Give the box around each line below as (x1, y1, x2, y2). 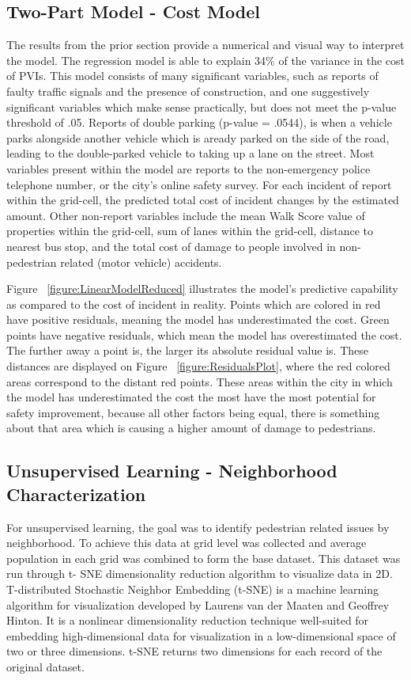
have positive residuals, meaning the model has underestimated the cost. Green (6, 311, 390, 328)
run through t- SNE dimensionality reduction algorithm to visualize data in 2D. (6, 565, 393, 582)
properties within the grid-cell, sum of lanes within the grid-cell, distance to (6, 222, 374, 239)
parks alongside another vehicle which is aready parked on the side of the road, (6, 129, 390, 146)
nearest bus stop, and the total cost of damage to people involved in (6, 237, 336, 254)
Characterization (6, 481, 146, 506)
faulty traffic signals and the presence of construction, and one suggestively (6, 82, 370, 99)
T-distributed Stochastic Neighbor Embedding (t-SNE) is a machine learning (6, 581, 379, 598)
